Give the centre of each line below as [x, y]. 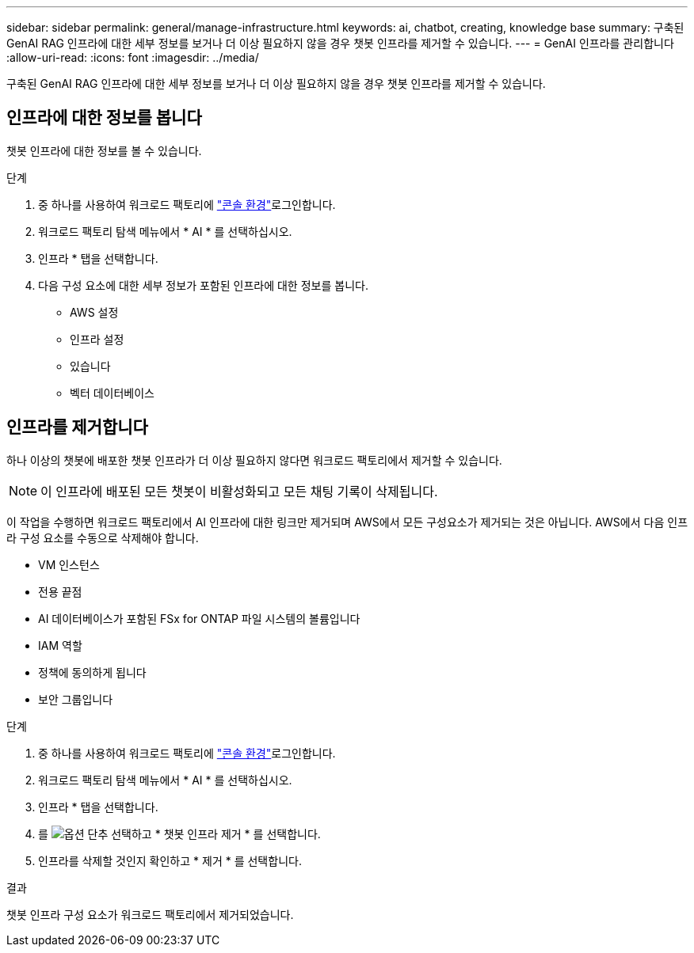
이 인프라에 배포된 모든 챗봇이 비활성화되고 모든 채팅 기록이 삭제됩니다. [239, 491]
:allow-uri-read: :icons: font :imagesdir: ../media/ [133, 57]
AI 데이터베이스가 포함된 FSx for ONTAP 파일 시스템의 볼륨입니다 [199, 618]
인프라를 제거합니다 [77, 427]
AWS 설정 [94, 312]
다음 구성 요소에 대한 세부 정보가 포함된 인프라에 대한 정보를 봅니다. [203, 285]
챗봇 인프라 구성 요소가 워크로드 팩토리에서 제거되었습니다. [150, 914]
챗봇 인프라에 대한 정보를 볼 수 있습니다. [104, 150]
